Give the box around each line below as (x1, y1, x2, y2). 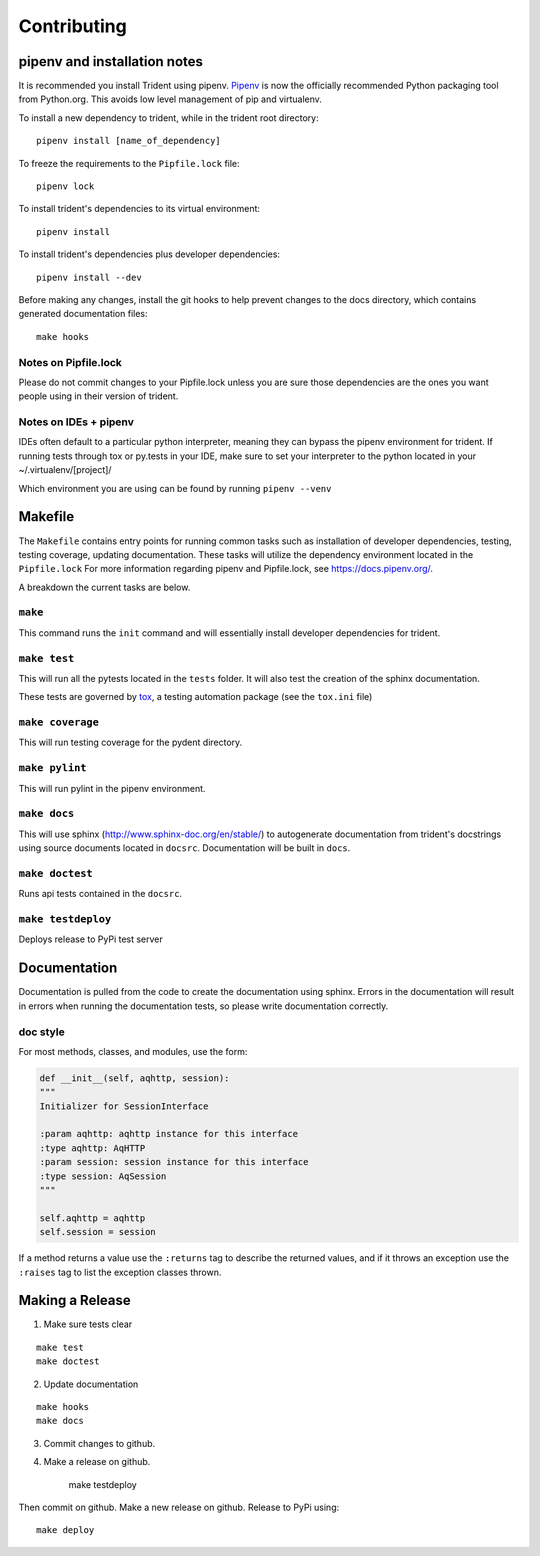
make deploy (36, 1525, 95, 1536)
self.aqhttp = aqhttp (39, 1212, 146, 1224)
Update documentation (43, 1378, 139, 1390)
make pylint (18, 761, 87, 775)
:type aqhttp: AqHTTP (39, 1142, 146, 1154)
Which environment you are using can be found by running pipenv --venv (18, 482, 332, 494)
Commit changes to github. (43, 1437, 156, 1449)
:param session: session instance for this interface (39, 1156, 309, 1168)
